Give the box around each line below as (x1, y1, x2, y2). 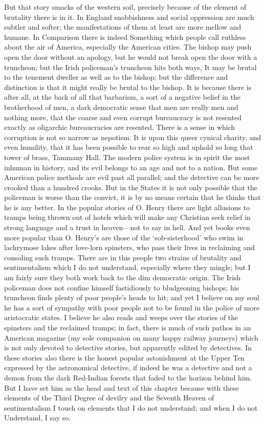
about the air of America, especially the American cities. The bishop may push (4, 41, 252, 52)
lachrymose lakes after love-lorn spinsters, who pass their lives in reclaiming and (4, 242, 255, 253)
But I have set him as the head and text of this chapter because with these (4, 382, 239, 393)
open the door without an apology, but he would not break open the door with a (4, 51, 257, 62)
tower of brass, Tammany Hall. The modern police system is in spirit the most (4, 151, 250, 162)
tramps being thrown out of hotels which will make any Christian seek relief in (4, 212, 251, 222)
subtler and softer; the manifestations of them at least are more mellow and (4, 21, 241, 32)
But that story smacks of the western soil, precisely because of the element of (4, 2, 247, 12)
